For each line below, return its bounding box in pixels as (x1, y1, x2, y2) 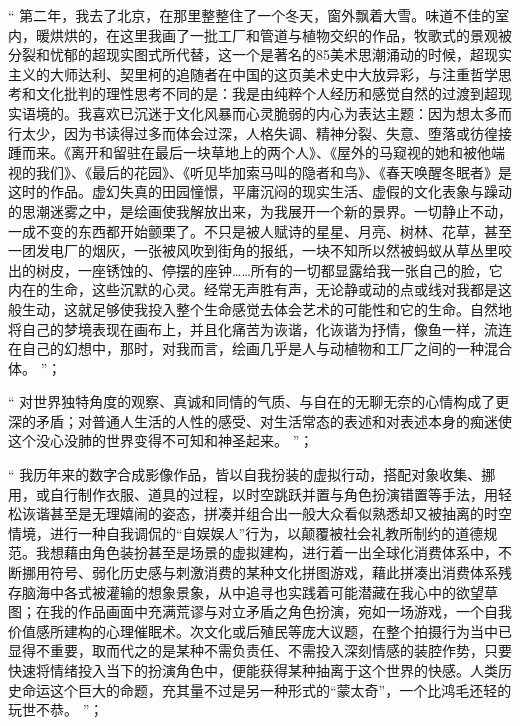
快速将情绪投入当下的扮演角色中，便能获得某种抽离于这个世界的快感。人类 (8, 660, 498, 680)
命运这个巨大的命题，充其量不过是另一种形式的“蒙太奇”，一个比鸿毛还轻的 (21, 679, 512, 700)
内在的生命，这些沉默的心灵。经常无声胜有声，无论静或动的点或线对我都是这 (8, 279, 512, 300)
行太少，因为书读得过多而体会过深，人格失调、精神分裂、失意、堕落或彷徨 (8, 122, 498, 143)
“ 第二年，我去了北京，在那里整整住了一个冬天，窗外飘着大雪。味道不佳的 (8, 5, 496, 25)
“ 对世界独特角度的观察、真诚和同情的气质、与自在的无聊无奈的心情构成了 (8, 391, 496, 412)
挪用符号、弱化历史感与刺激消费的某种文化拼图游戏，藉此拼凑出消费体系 (21, 562, 498, 583)
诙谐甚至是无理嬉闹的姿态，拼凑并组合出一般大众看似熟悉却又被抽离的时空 (21, 503, 512, 524)
